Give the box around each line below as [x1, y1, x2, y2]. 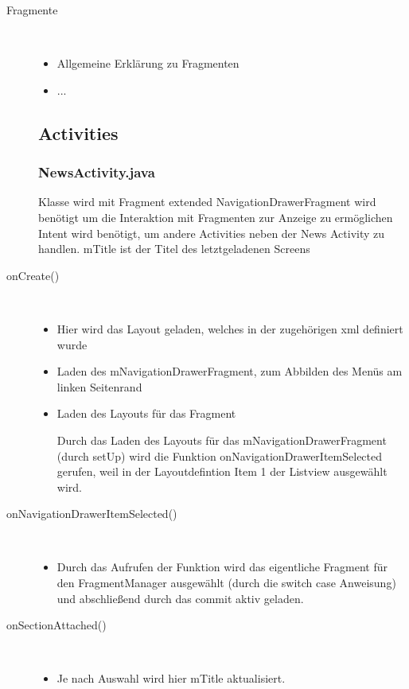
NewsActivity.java [38, 162, 155, 182]
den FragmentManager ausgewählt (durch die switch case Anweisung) [56, 574, 396, 591]
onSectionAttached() [6, 617, 107, 633]
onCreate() [6, 267, 60, 283]
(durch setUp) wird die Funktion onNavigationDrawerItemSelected [56, 447, 383, 464]
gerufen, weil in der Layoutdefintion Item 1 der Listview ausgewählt [56, 463, 388, 480]
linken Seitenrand [56, 378, 142, 395]
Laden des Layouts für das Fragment [56, 405, 236, 422]
